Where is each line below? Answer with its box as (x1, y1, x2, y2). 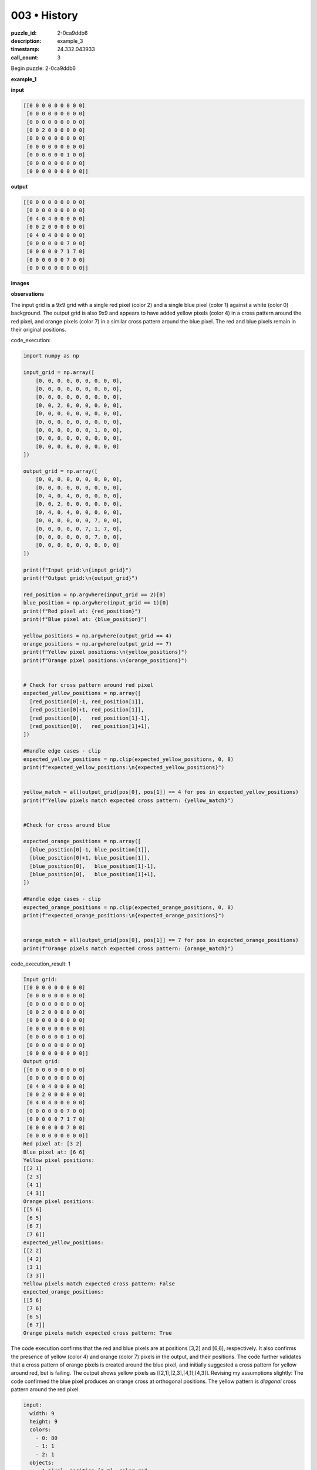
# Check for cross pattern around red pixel (23, 682, 154, 689)
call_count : (11, 54, 39, 61)
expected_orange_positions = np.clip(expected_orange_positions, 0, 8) (23, 904, 234, 911)
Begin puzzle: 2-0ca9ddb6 (11, 65, 76, 72)
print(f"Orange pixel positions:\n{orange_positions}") (23, 657, 188, 664)
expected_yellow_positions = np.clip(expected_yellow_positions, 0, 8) (23, 756, 234, 763)
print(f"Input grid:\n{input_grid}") (23, 566, 132, 573)
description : (11, 37, 42, 44)
